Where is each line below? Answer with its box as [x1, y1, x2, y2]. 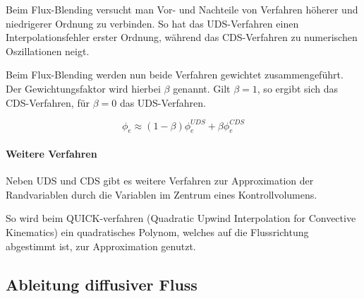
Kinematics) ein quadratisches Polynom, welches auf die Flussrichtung [6, 225, 309, 240]
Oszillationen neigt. [6, 43, 90, 58]
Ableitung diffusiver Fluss [6, 273, 198, 295]
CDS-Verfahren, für [6, 95, 90, 110]
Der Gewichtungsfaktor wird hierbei [6, 81, 161, 95]
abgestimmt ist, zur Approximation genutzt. [6, 238, 196, 253]
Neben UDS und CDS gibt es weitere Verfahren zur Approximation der [6, 173, 314, 188]
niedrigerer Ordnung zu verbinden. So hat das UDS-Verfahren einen [6, 16, 299, 30]
